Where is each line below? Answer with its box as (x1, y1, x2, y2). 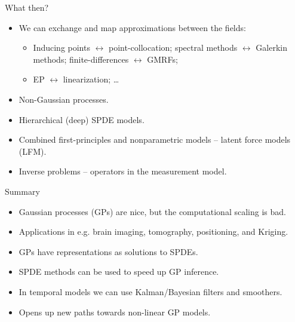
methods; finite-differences (33, 53, 129, 65)
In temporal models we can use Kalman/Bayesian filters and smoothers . (19, 285, 282, 298)
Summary (5, 185, 40, 197)
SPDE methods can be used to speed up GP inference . (19, 265, 219, 278)
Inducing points (33, 41, 90, 54)
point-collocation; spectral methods (109, 41, 238, 54)
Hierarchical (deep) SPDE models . (19, 113, 145, 125)
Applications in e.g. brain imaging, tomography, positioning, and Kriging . (19, 225, 288, 238)
